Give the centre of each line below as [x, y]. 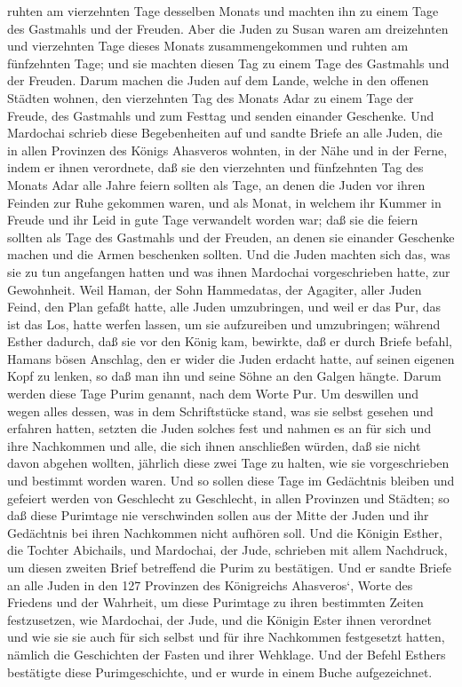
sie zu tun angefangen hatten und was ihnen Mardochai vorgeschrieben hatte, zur [229, 271]
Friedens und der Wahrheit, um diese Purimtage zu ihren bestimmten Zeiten [215, 602]
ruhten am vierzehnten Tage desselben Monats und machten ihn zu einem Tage [223, 11]
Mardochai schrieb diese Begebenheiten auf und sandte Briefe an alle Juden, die [225, 133]
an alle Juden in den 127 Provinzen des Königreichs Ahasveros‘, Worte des [210, 584]
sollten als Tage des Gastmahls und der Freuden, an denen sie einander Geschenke [231, 237]
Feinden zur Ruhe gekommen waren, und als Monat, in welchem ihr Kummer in [224, 202]
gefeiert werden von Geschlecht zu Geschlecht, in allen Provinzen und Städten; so [228, 497]
